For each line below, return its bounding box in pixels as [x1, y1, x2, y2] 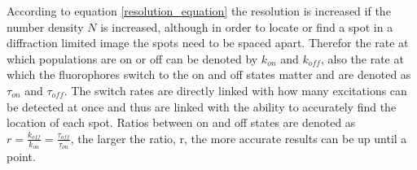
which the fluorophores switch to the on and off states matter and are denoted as [7, 66, 411, 83]
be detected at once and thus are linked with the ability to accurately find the [7, 98, 397, 115]
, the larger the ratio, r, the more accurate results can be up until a [70, 129, 407, 146]
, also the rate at [320, 50, 404, 67]
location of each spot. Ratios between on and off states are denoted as [7, 114, 356, 131]
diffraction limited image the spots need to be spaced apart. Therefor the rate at [7, 34, 409, 51]
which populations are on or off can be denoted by [7, 50, 258, 67]
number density [7, 18, 84, 35]
